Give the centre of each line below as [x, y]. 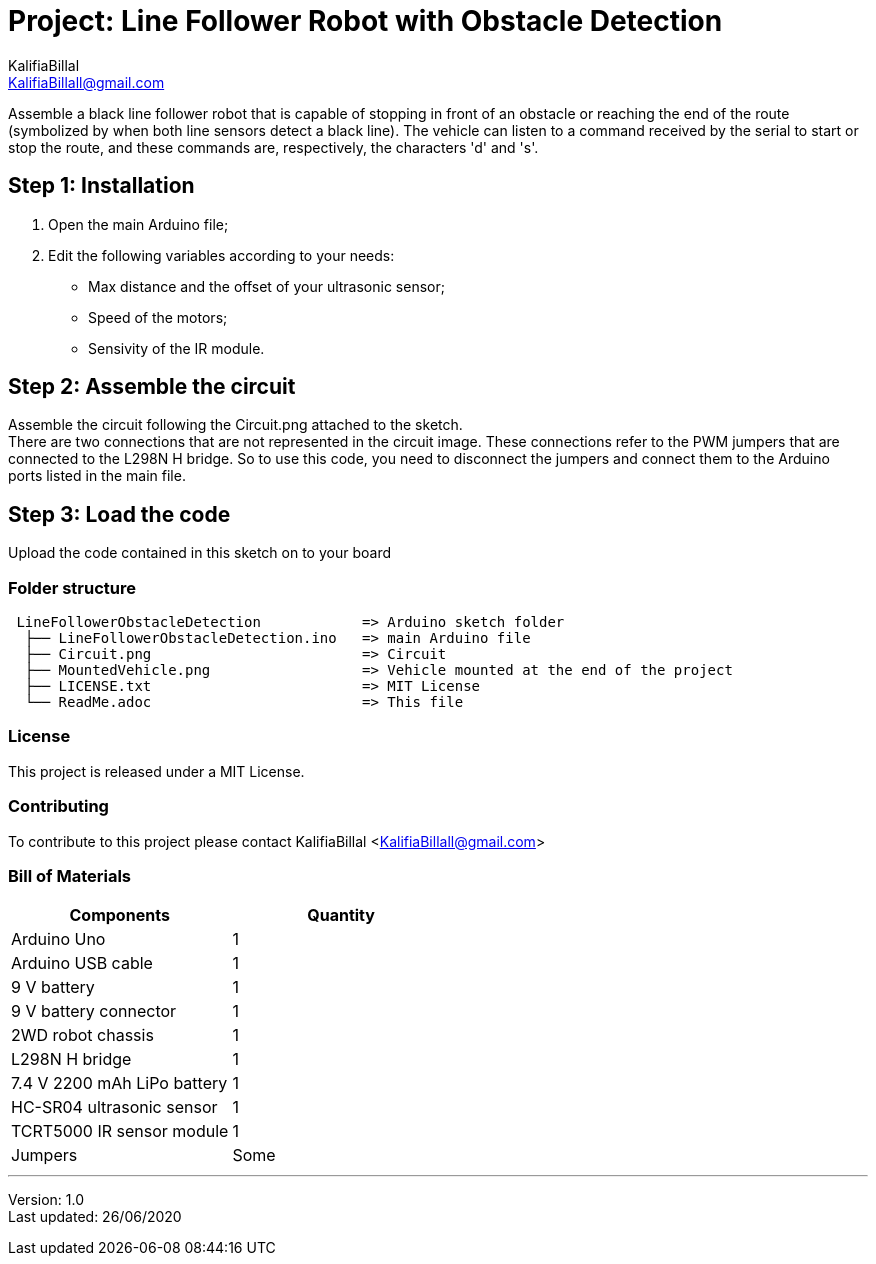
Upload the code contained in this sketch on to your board [199, 553]
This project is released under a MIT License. [156, 771]
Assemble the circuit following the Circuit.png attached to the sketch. [235, 425]
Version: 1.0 [46, 1200]
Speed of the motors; [158, 317]
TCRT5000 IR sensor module [120, 1131]
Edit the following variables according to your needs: [221, 255]
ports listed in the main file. [97, 476]
